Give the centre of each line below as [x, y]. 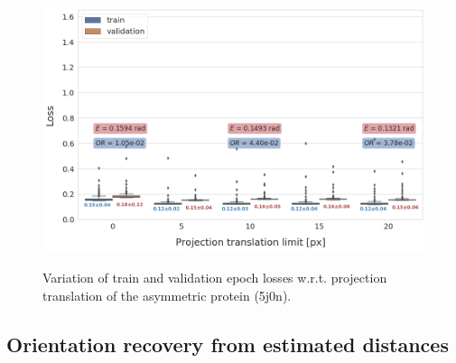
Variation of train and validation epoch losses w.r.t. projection [215, 277]
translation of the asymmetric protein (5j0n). [167, 295]
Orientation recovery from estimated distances [228, 344]
